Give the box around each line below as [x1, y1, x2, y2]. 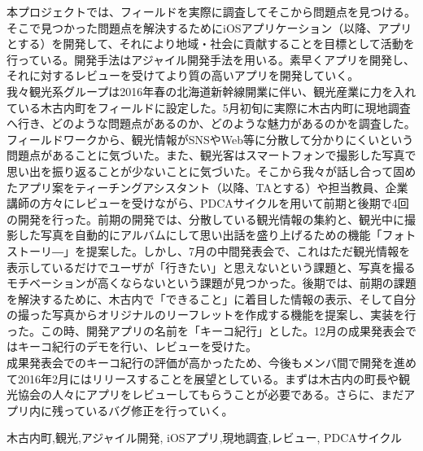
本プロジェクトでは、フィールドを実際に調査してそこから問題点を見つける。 [7, 3, 416, 20]
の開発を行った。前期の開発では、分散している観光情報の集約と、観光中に [7, 210, 405, 227]
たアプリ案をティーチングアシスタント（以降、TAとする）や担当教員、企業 [7, 178, 408, 195]
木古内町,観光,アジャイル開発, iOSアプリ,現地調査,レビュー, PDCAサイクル [7, 429, 403, 446]
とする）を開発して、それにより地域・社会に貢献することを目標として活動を [7, 35, 415, 52]
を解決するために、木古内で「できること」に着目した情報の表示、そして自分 [7, 290, 416, 307]
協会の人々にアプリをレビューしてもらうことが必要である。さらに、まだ [17, 386, 404, 403]
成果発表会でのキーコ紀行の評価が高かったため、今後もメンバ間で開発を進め [7, 354, 416, 371]
